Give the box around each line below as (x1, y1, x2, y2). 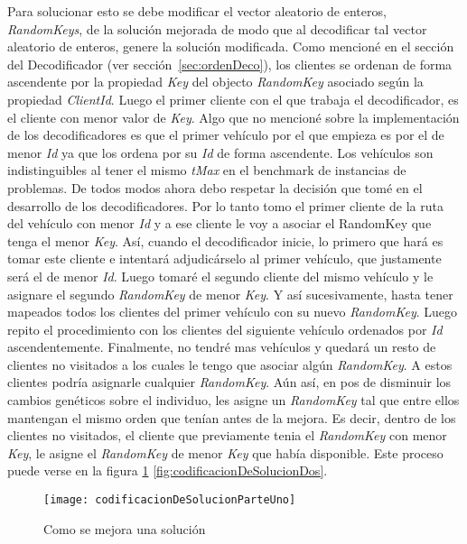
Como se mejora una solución (43, 519, 206, 538)
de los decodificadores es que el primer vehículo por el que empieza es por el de (7, 125, 444, 144)
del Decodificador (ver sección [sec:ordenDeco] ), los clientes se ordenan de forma (7, 54, 453, 73)
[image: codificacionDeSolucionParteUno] (43, 493, 296, 507)
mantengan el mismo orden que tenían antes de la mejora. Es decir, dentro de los (7, 408, 456, 427)
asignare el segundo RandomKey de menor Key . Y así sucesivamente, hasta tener (7, 284, 453, 303)
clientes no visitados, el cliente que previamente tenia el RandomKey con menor (7, 426, 447, 445)
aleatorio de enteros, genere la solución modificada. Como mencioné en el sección (7, 37, 454, 56)
